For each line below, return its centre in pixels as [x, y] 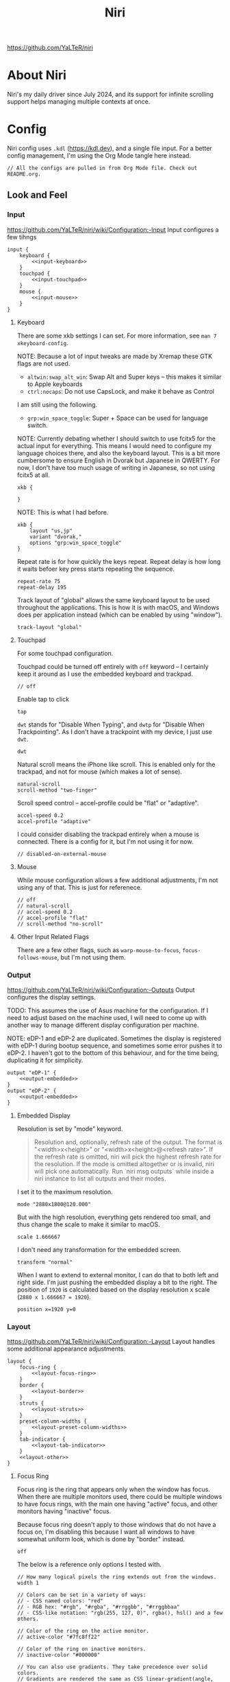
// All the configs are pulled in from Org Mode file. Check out [102, 168]
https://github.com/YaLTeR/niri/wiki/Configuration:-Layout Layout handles [111, 1342]
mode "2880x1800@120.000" [54, 1205]
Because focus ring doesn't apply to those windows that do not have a [116, 1525]
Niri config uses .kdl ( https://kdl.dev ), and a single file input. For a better [110, 148]
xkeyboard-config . [42, 343]
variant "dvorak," [56, 536]
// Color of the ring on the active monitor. [83, 1631]
